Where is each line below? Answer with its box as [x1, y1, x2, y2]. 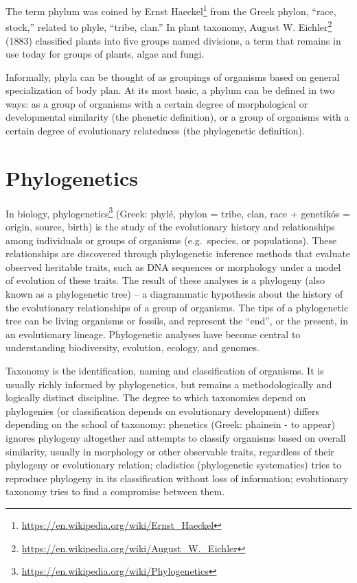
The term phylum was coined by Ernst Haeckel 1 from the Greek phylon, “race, [5, 2, 336, 18]
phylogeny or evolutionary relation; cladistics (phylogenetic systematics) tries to [5, 457, 342, 472]
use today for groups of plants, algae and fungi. [5, 47, 205, 61]
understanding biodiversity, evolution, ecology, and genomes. [5, 340, 260, 355]
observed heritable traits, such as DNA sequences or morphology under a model [5, 259, 341, 274]
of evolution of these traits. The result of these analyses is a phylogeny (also [5, 273, 325, 287]
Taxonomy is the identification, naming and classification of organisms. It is [5, 363, 324, 377]
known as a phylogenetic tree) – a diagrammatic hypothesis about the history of [5, 287, 343, 300]
